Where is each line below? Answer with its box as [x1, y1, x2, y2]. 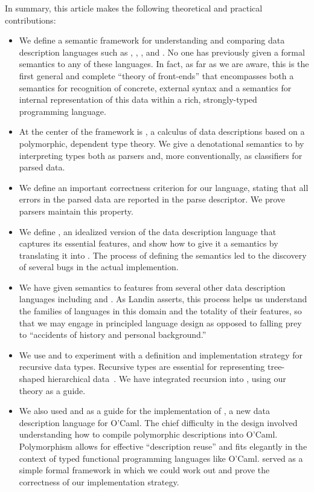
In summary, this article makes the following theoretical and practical [5, 2, 263, 14]
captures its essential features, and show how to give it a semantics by [19, 237, 278, 250]
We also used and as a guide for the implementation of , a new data [19, 404, 270, 417]
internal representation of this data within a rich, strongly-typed [19, 93, 257, 106]
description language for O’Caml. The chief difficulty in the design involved [19, 416, 298, 429]
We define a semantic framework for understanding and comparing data [19, 34, 285, 47]
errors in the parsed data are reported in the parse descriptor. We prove [19, 193, 285, 206]
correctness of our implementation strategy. [19, 475, 179, 488]
